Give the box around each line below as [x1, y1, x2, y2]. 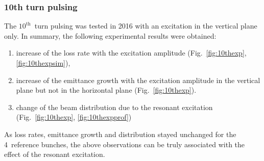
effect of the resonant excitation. [4, 149, 105, 159]
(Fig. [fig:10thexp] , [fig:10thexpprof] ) [16, 112, 132, 122]
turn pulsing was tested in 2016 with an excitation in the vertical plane [34, 20, 257, 31]
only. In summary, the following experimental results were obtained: [4, 30, 217, 41]
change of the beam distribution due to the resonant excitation [16, 101, 213, 112]
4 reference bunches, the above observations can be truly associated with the [4, 139, 245, 149]
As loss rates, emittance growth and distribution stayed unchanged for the [4, 128, 236, 139]
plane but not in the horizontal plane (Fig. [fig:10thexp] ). [16, 85, 197, 95]
